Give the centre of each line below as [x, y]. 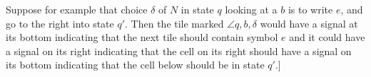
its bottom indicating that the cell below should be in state [135, 65]
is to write [310, 9]
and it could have [327, 37]
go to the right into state [60, 23]
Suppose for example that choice [77, 9]
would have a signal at [309, 23]
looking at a [251, 9]
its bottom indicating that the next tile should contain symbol [142, 37]
